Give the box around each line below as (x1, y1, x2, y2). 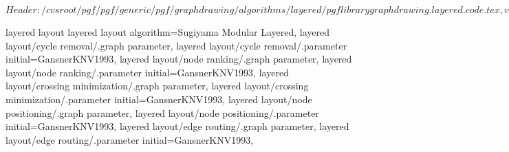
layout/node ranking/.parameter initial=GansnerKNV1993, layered (6, 65, 289, 79)
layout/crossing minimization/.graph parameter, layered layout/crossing (6, 78, 309, 93)
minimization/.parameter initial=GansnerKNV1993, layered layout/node (6, 91, 312, 106)
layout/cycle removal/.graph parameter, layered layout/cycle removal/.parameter (6, 38, 347, 52)
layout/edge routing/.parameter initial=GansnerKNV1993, (6, 132, 254, 146)
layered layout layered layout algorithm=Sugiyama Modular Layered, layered (6, 25, 330, 39)
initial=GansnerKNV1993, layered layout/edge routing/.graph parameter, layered (6, 119, 349, 133)
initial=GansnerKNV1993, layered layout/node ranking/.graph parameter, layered (6, 52, 352, 66)
